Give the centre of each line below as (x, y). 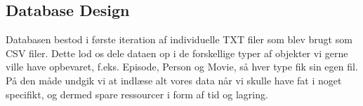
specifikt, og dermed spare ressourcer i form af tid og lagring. (137, 94)
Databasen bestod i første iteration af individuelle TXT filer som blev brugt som (179, 39)
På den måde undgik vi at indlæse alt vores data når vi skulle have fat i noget (174, 80)
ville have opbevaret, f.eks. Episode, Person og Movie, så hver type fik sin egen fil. (182, 67)
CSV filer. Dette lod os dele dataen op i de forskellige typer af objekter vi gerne (177, 53)
